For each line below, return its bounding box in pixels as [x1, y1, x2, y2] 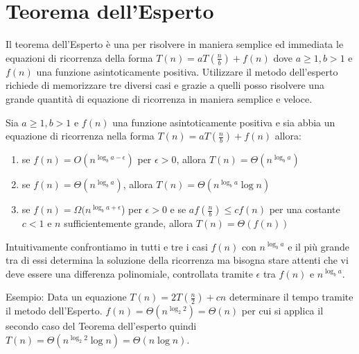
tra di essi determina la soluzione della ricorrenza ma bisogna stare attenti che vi [6, 253, 349, 267]
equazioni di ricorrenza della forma [6, 50, 153, 65]
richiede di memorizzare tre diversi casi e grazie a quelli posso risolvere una [6, 78, 324, 92]
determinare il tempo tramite [229, 289, 353, 304]
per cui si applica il [241, 303, 324, 318]
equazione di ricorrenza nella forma [6, 128, 155, 143]
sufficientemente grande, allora [64, 216, 193, 230]
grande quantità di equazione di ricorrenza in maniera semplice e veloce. [6, 91, 313, 106]
